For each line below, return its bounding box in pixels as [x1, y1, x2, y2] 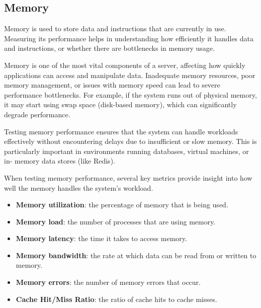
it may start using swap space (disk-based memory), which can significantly [4, 99, 237, 110]
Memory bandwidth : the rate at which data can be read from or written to [16, 250, 256, 260]
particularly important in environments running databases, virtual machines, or [4, 145, 249, 156]
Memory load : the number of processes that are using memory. [16, 216, 216, 226]
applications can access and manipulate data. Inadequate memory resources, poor [4, 69, 255, 80]
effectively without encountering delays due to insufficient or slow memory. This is [4, 136, 257, 146]
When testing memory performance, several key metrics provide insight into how [4, 172, 252, 183]
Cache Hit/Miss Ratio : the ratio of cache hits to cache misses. [16, 293, 217, 304]
